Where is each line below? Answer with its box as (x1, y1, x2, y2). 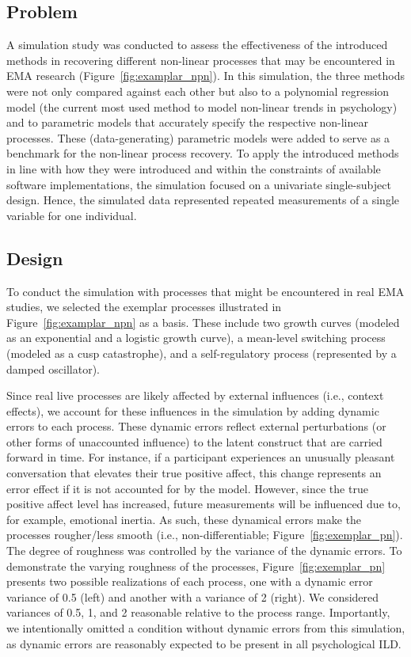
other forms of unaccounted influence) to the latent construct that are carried (6, 433, 382, 450)
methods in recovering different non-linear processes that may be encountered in (6, 51, 395, 68)
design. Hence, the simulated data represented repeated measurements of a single (6, 192, 400, 208)
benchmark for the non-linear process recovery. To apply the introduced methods (6, 145, 399, 161)
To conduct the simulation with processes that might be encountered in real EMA (6, 283, 405, 299)
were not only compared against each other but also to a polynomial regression (6, 82, 390, 99)
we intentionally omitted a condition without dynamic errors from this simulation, (6, 620, 405, 636)
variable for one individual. (6, 207, 137, 223)
